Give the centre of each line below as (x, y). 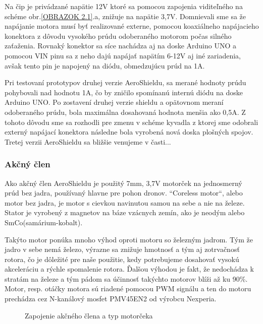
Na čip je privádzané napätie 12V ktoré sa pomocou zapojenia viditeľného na (124, 6)
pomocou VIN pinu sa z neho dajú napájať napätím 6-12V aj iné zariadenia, (123, 55)
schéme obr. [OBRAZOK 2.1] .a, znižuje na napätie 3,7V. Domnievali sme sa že (125, 16)
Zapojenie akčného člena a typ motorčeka (89, 315)
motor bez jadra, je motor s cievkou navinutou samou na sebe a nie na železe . (125, 202)
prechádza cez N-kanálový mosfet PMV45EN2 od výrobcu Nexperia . (111, 299)
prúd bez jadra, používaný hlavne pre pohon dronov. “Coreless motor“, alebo (124, 193)
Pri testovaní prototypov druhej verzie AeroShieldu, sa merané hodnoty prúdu (125, 82)
